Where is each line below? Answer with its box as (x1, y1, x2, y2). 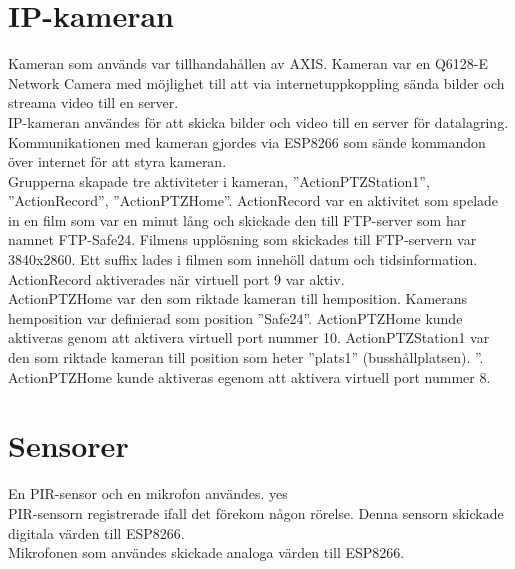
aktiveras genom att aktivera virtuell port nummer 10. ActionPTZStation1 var (8, 327, 490, 348)
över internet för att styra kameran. (8, 151, 227, 172)
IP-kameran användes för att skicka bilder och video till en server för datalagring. (8, 111, 509, 132)
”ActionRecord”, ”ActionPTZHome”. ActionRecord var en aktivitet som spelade (8, 190, 499, 211)
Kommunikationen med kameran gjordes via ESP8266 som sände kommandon (8, 131, 486, 152)
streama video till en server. (8, 92, 179, 113)
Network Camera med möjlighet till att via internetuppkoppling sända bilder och (8, 72, 505, 93)
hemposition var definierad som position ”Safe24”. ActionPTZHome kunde (8, 307, 463, 328)
